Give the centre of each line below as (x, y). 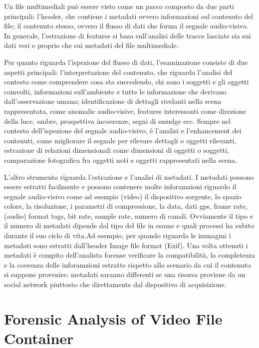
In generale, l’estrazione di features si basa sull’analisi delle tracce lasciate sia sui (128, 35)
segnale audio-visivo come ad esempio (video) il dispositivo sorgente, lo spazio (123, 196)
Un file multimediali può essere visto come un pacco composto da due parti (119, 6)
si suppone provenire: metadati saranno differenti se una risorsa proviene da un (125, 274)
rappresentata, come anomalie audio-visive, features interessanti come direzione (125, 111)
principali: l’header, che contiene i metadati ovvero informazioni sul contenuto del (129, 16)
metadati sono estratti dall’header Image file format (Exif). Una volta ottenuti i (126, 245)
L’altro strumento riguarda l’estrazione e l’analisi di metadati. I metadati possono (129, 176)
